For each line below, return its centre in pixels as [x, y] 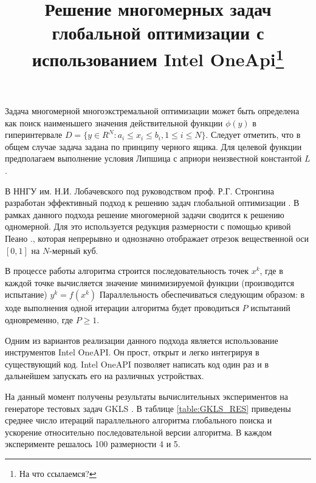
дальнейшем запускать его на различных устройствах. [105, 376]
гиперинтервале [34, 135]
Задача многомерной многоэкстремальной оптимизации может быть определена [152, 111]
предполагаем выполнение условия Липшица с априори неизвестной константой [153, 158]
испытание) [26, 294]
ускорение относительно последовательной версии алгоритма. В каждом [139, 432]
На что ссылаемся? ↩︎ [58, 473]
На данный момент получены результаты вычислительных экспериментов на [146, 396]
